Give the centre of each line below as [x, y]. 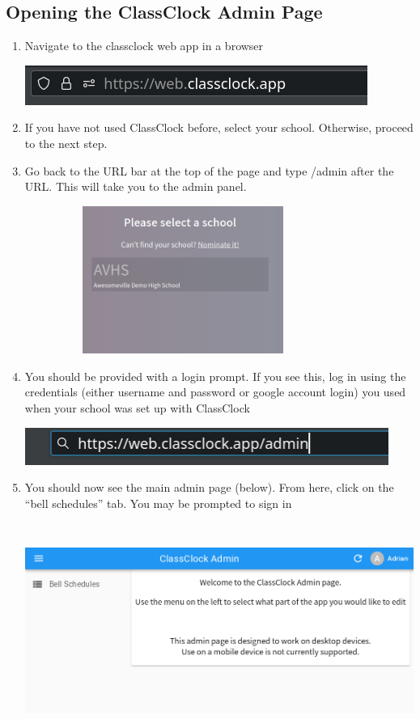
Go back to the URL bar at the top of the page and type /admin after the [209, 170]
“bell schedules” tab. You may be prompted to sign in [158, 503]
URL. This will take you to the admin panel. [136, 186]
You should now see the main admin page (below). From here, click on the [209, 487]
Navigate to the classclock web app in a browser [144, 46]
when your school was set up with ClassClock [137, 408]
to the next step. [66, 143]
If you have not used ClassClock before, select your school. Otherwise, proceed [219, 127]
